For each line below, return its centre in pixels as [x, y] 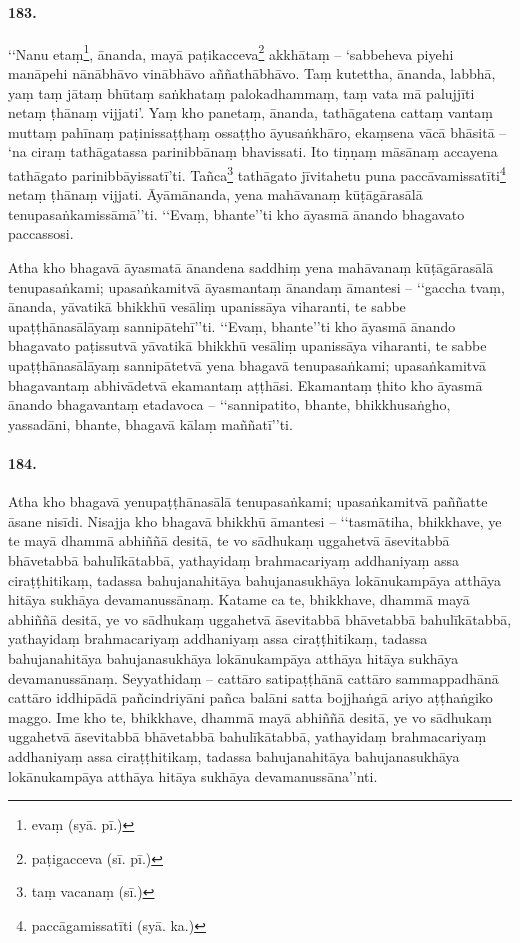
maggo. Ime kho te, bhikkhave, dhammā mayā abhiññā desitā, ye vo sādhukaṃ [250, 716]
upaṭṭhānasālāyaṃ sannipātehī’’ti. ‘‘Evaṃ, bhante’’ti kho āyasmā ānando [232, 325]
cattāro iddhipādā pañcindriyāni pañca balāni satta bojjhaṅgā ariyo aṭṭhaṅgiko [250, 697]
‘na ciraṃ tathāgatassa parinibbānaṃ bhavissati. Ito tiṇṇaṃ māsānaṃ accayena [253, 151]
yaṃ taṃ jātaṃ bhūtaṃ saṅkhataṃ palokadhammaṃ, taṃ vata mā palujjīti [241, 92]
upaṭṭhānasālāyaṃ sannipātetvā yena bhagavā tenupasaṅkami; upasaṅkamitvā [247, 365]
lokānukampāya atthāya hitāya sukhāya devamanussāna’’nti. [193, 775]
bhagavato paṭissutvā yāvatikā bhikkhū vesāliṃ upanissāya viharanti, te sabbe [247, 345]
